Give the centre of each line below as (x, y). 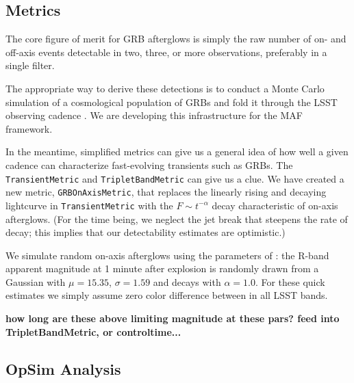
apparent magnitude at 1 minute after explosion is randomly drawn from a (162, 268)
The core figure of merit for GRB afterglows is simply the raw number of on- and (176, 39)
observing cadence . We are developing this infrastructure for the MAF (154, 115)
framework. (29, 128)
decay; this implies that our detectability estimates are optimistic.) (146, 232)
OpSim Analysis (63, 368)
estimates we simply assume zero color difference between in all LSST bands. (167, 295)
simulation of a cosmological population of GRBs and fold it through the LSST (172, 102)
